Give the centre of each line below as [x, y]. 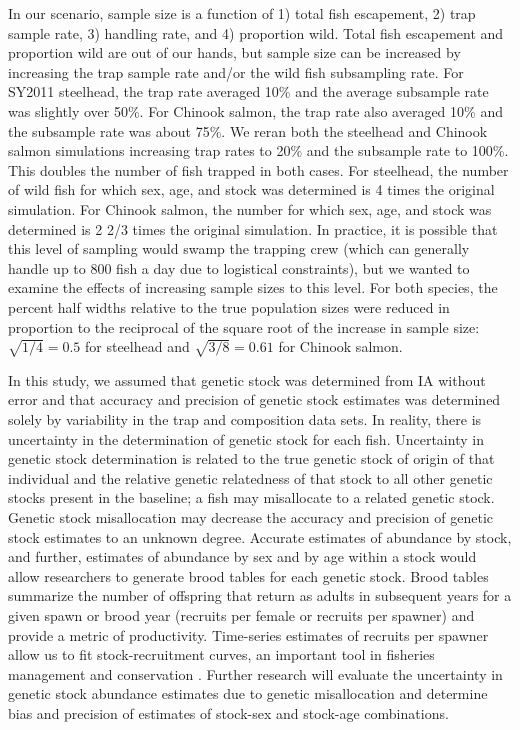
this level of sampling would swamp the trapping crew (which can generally [239, 248]
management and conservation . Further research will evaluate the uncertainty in [255, 673]
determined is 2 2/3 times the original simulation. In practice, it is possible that [253, 228]
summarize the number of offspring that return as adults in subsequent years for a [260, 595]
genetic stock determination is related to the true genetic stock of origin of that [251, 458]
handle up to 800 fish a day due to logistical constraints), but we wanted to [239, 267]
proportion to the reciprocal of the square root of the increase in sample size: [244, 326]
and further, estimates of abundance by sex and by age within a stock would [242, 556]
